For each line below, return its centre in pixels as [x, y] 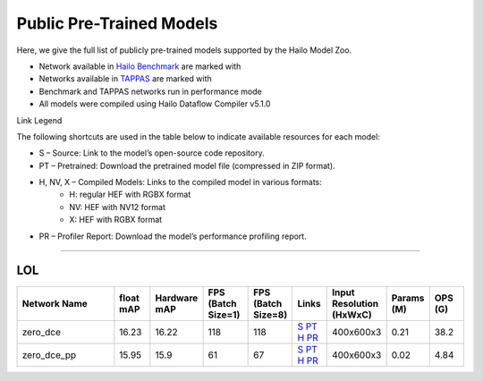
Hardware [177, 298]
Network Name [55, 303]
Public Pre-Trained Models [117, 23]
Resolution [355, 303]
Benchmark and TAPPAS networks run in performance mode [151, 91]
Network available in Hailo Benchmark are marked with [140, 66]
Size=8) [271, 315]
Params [408, 298]
